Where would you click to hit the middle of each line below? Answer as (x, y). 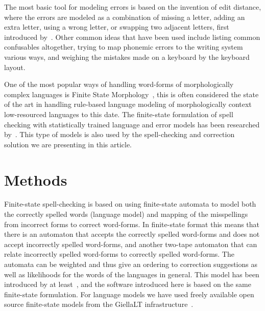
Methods (36, 179)
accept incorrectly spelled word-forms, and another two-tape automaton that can (131, 244)
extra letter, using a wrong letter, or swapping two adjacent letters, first (117, 27)
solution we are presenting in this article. (68, 144)
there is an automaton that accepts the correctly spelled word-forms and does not (132, 234)
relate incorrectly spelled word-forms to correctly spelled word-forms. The (119, 254)
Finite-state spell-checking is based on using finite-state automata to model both (130, 204)
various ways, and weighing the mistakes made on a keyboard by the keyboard (127, 57)
